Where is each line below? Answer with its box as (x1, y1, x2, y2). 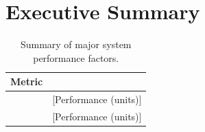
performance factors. (33, 50, 119, 65)
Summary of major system (20, 37, 132, 52)
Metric (10, 74, 43, 89)
